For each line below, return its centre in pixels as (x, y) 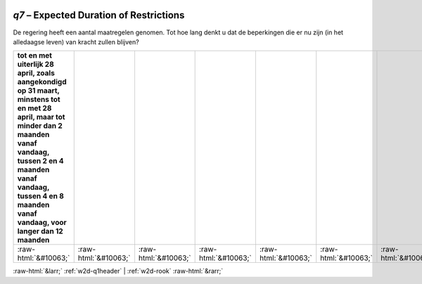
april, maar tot (41, 117)
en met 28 (34, 108)
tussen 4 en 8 (41, 196)
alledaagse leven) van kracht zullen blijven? (76, 41)
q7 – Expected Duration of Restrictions (99, 15)
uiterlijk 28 (36, 65)
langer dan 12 (40, 231)
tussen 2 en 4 (40, 161)
